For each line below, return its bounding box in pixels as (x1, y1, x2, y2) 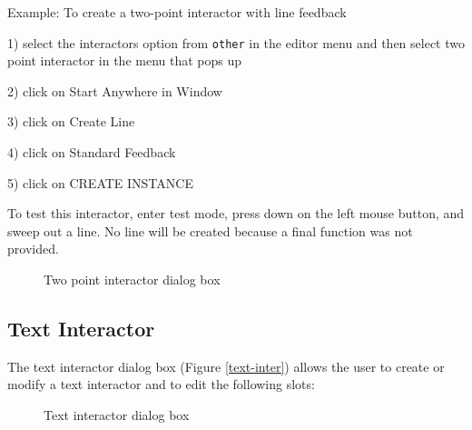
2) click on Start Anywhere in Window (7, 81, 222, 100)
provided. (7, 239, 59, 258)
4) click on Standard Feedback (7, 143, 176, 162)
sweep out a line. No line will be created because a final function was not (7, 221, 413, 240)
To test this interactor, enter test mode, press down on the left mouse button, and (7, 204, 465, 223)
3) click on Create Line (7, 112, 135, 131)
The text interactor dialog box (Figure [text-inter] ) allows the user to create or (7, 356, 445, 375)
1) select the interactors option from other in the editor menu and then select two (7, 33, 465, 52)
